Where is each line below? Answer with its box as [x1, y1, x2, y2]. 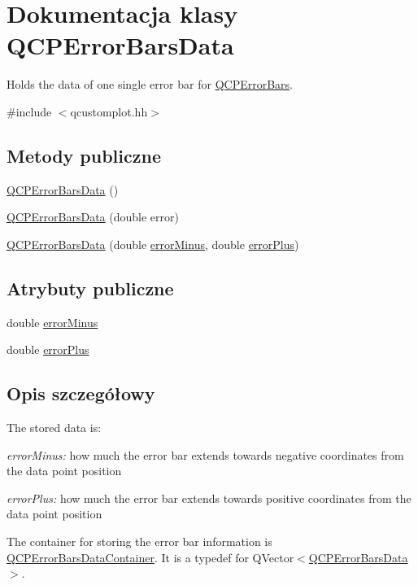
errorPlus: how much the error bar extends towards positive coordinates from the [7, 489, 411, 506]
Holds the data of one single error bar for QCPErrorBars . [7, 76, 293, 93]
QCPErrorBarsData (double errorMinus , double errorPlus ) [7, 235, 299, 252]
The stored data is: [7, 419, 102, 436]
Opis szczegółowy [7, 381, 155, 406]
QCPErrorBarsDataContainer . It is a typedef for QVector [7, 548, 294, 565]
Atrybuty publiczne [7, 275, 174, 300]
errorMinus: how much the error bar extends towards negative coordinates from [7, 446, 404, 463]
